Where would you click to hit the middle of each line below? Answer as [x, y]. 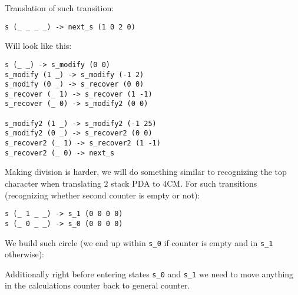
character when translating [53, 183]
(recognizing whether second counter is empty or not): [102, 195]
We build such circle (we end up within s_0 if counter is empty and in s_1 [139, 242]
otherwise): [25, 254]
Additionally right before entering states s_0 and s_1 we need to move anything [149, 274]
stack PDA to [135, 183]
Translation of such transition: [59, 8]
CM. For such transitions [212, 183]
